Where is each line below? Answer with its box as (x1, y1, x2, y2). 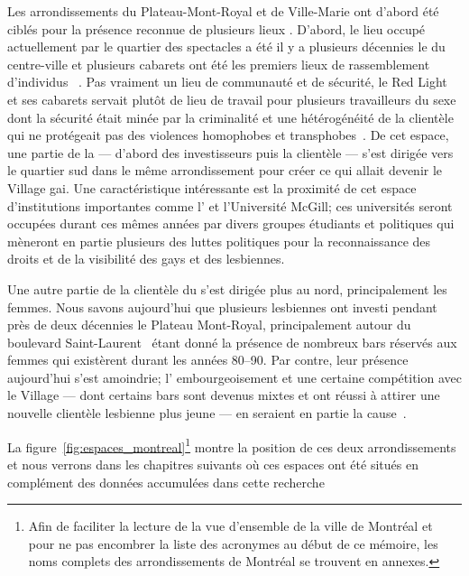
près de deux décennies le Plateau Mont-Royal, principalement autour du (7, 315, 411, 334)
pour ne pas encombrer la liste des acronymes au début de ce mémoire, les (28, 534, 438, 553)
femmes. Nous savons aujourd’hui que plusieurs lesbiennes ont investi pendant (7, 297, 437, 316)
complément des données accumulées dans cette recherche (7, 472, 325, 491)
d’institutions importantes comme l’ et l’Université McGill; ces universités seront (7, 196, 453, 215)
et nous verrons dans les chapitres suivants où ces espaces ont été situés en (7, 454, 418, 473)
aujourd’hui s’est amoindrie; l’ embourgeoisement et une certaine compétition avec (7, 367, 462, 386)
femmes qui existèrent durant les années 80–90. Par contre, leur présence (7, 350, 409, 369)
